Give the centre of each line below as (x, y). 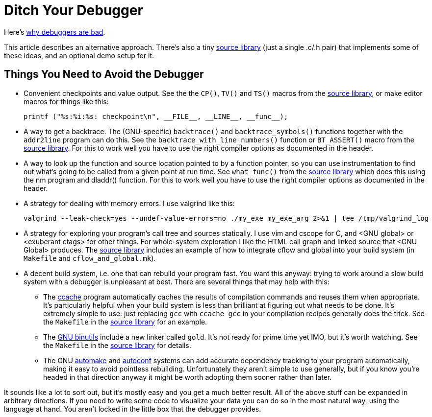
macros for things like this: (66, 101)
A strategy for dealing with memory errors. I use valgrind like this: (129, 203)
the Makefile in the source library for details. (117, 345)
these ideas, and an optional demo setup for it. (79, 55)
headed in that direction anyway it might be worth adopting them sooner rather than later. (188, 377)
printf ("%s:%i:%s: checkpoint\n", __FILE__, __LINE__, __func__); (156, 116)
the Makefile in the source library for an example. (125, 322)
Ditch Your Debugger (74, 10)
